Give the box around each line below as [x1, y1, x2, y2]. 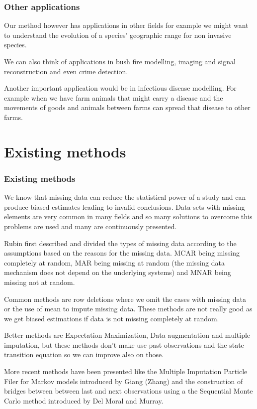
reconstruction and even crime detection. [4, 66, 128, 76]
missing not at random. [4, 276, 75, 287]
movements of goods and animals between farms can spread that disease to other [4, 102, 251, 113]
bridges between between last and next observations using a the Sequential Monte [4, 386, 253, 396]
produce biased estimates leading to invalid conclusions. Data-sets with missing [4, 201, 245, 212]
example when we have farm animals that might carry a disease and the [4, 92, 223, 103]
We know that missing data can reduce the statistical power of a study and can [4, 192, 246, 202]
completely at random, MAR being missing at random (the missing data [4, 257, 225, 268]
